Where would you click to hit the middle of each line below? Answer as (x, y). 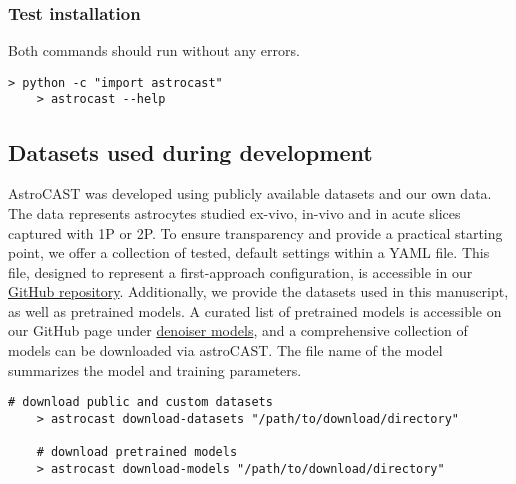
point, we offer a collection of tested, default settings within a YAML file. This (249, 252)
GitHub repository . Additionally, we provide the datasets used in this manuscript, (258, 291)
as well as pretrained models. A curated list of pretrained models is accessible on (255, 310)
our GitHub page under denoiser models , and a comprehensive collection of (238, 330)
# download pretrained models (137, 452)
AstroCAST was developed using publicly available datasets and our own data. (250, 193)
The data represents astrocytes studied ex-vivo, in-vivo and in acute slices (234, 212)
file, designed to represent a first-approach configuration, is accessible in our (240, 271)
